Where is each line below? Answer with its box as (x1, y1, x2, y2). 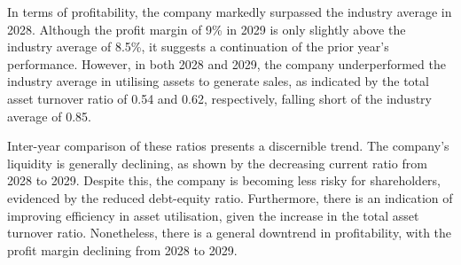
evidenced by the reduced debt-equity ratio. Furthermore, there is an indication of (7, 188, 453, 207)
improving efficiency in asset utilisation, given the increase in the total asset (7, 206, 419, 224)
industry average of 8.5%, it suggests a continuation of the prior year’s (7, 37, 389, 56)
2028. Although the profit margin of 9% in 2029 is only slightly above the (7, 19, 406, 38)
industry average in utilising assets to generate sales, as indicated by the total (7, 72, 429, 90)
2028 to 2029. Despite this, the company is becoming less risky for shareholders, (7, 171, 441, 190)
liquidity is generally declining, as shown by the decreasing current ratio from (7, 153, 427, 172)
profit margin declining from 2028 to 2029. (7, 240, 238, 259)
